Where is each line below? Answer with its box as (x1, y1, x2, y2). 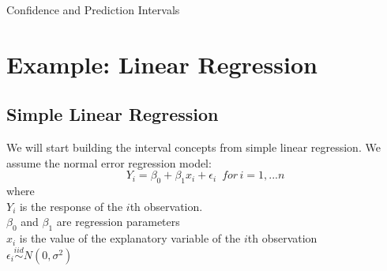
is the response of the (19, 198, 123, 214)
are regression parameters (56, 213, 180, 230)
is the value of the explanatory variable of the (19, 230, 241, 247)
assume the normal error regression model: (6, 154, 212, 171)
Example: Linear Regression (6, 47, 317, 80)
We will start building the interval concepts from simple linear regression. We (6, 139, 381, 156)
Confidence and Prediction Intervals (6, 2, 180, 17)
